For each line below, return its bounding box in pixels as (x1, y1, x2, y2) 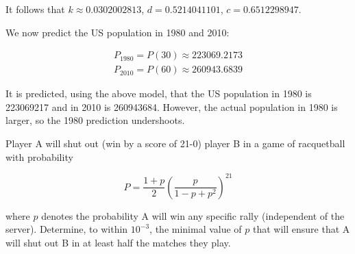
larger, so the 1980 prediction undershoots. (5, 113, 185, 127)
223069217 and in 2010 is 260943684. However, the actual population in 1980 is (5, 99, 338, 114)
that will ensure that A (253, 222, 350, 236)
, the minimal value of (149, 222, 242, 236)
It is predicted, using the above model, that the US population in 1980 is (5, 86, 312, 101)
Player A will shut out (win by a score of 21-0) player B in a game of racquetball (5, 136, 345, 151)
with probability (5, 149, 73, 164)
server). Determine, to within (5, 222, 128, 236)
